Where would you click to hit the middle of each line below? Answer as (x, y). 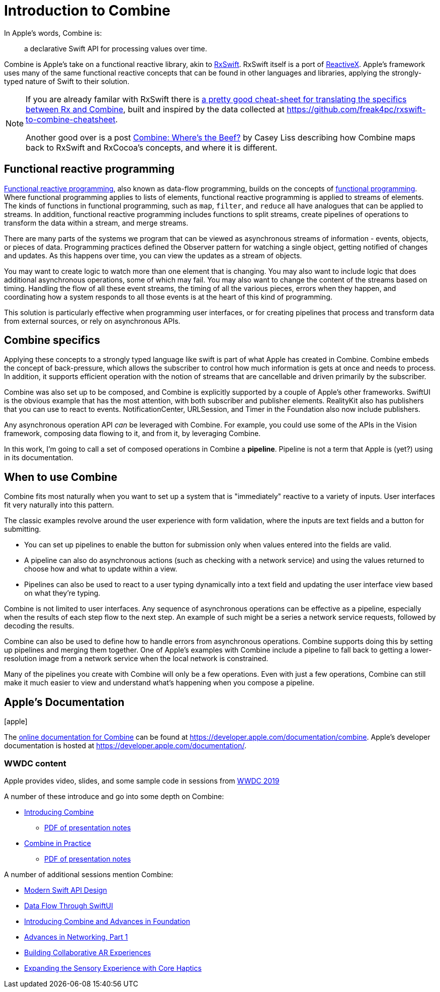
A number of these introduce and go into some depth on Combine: (114, 796)
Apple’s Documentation (64, 702)
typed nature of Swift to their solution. (67, 81)
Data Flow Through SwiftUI (69, 905)
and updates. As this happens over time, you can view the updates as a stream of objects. (153, 255)
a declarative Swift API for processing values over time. (116, 48)
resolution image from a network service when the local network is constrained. (136, 659)
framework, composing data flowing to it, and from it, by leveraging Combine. (133, 434)
